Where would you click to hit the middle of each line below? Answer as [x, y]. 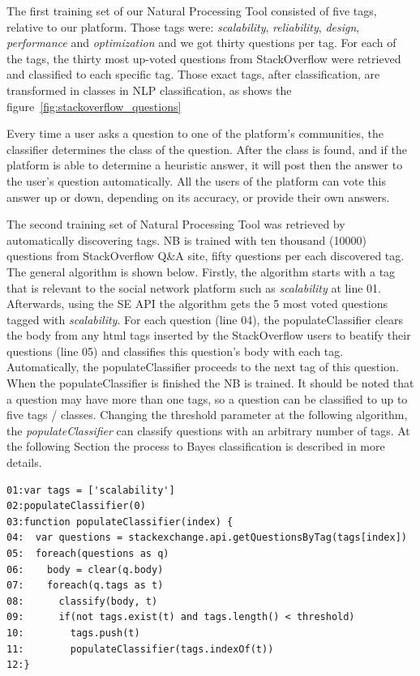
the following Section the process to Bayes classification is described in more [196, 446]
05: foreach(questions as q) [88, 554]
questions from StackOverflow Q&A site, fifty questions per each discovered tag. [206, 256]
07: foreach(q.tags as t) [85, 586]
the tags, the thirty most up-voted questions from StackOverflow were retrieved [204, 58]
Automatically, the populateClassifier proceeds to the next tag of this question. [203, 367]
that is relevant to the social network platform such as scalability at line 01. [194, 287]
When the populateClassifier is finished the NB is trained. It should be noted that [210, 383]
